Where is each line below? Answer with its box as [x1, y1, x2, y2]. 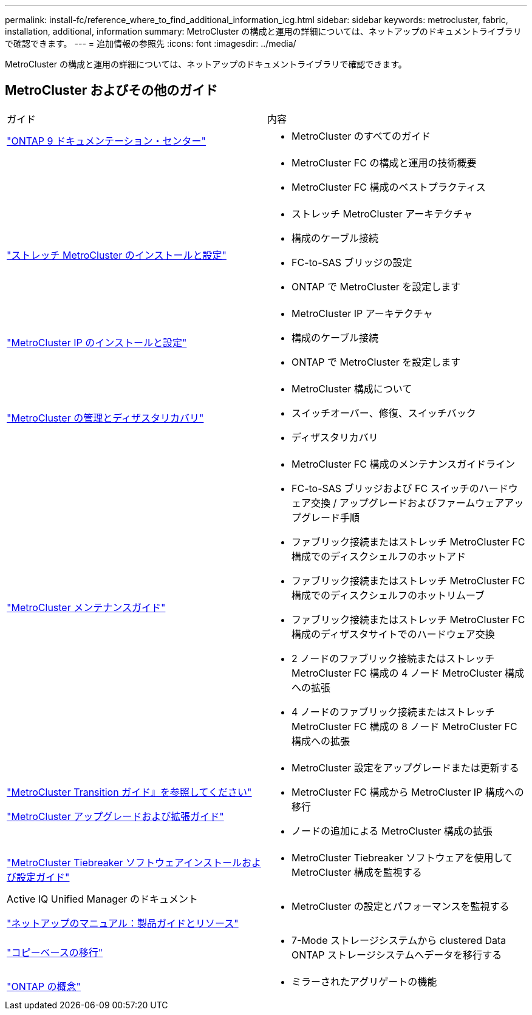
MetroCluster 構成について [292, 382, 412, 395]
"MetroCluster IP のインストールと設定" [7, 336, 187, 349]
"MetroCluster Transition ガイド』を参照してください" [7, 785, 252, 798]
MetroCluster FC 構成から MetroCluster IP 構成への [292, 785, 524, 798]
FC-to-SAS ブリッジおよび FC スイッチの [292, 482, 479, 494]
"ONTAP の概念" [7, 980, 81, 993]
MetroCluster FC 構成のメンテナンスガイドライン [292, 457, 516, 470]
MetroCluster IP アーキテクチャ [292, 307, 433, 320]
